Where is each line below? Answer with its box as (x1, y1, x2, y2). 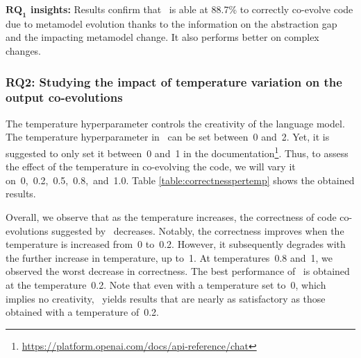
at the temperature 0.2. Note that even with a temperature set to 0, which (6, 277, 326, 292)
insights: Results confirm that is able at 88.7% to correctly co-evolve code (30, 2, 353, 16)
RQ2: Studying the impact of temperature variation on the (6, 73, 342, 90)
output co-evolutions (6, 89, 123, 106)
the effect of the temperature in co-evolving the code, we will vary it (6, 159, 296, 174)
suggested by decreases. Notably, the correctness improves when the (51, 223, 344, 238)
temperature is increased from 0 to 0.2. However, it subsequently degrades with (6, 237, 346, 251)
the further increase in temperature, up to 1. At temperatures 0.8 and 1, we (6, 250, 333, 265)
